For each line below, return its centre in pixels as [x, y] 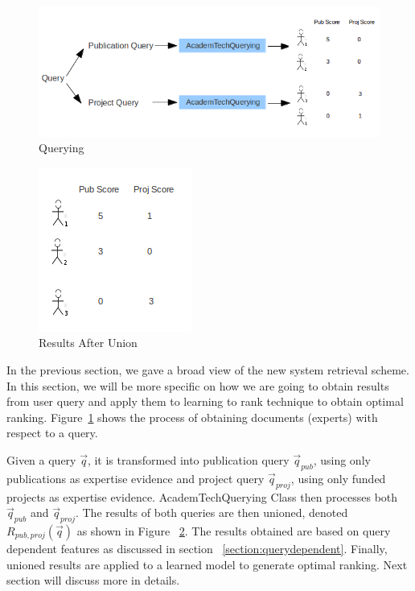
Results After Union [88, 343]
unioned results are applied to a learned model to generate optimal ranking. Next [207, 564]
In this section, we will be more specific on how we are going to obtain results [198, 385]
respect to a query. [52, 433]
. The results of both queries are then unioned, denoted [212, 512]
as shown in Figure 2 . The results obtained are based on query [234, 531]
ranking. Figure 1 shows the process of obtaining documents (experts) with [192, 417]
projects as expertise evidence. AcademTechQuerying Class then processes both [202, 496]
